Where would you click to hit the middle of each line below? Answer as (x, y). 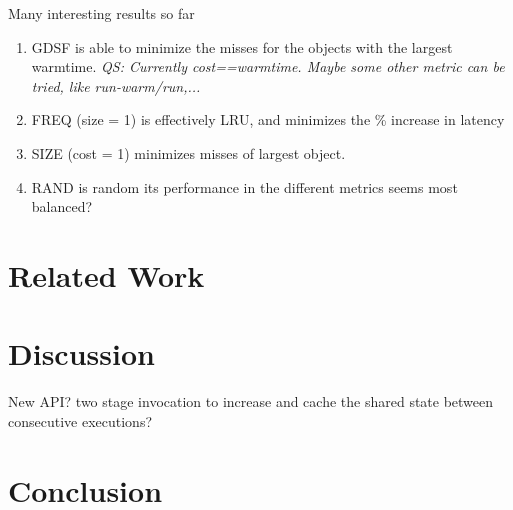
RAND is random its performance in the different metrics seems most (244, 186)
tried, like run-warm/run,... (116, 85)
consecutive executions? (80, 420)
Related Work (106, 274)
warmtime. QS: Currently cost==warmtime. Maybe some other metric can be (268, 66)
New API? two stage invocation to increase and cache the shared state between (251, 401)
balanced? (62, 206)
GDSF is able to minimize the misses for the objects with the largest (242, 46)
